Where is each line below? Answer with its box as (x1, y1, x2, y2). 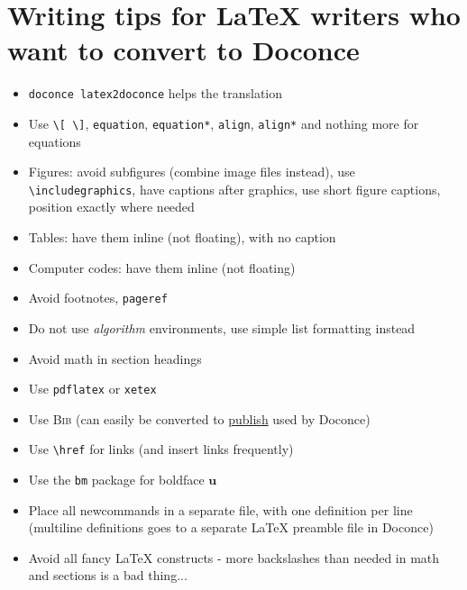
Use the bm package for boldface (28, 470, 205, 488)
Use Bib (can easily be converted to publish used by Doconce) (28, 409, 371, 428)
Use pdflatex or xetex (28, 379, 157, 398)
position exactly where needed (28, 197, 195, 216)
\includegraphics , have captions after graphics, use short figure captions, (28, 179, 441, 198)
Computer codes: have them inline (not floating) (28, 258, 296, 277)
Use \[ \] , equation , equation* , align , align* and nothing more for (28, 113, 419, 132)
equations (28, 132, 81, 150)
